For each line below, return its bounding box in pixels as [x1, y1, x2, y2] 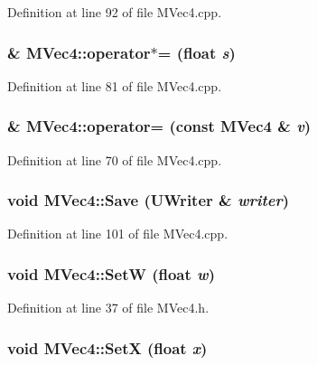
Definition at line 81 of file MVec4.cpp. [7, 76, 222, 95]
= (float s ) [157, 41, 236, 63]
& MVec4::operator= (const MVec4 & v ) [7, 115, 312, 137]
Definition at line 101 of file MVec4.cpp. [7, 224, 228, 243]
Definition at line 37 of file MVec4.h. [7, 298, 210, 317]
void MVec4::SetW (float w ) [7, 262, 215, 285]
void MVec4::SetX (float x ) [7, 336, 208, 359]
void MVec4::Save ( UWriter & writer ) [7, 189, 290, 211]
